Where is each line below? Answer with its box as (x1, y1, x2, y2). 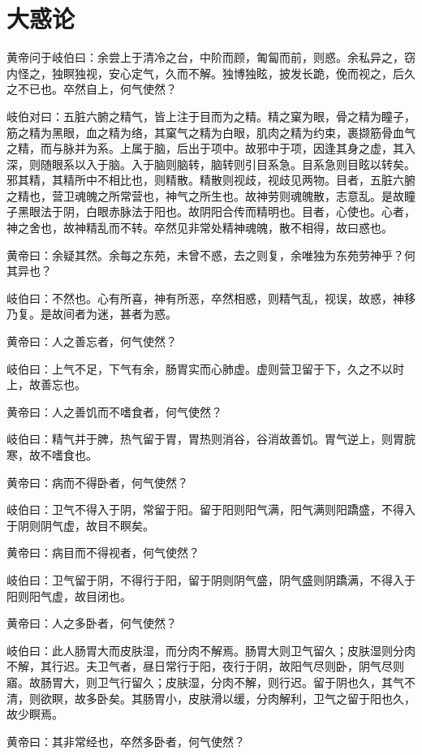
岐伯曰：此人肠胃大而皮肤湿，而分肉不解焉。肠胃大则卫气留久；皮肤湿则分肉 (6, 641, 416, 658)
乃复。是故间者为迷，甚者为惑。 (6, 305, 177, 322)
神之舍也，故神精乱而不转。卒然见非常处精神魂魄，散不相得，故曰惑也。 (6, 219, 393, 236)
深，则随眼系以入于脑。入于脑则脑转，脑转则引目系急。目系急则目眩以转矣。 (6, 155, 416, 172)
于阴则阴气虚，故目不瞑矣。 (6, 516, 154, 533)
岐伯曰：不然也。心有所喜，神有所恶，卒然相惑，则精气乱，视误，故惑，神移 (6, 289, 416, 306)
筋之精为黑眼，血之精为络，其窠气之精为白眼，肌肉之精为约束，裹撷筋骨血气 (6, 123, 416, 140)
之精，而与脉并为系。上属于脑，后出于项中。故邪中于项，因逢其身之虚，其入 (6, 140, 416, 157)
